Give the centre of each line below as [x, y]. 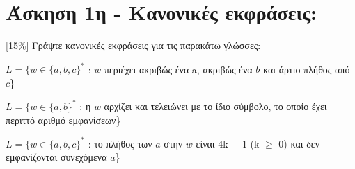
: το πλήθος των [120, 143]
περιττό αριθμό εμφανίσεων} [63, 119]
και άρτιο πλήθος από [307, 69]
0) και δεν [299, 143]
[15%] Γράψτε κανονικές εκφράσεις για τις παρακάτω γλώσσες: [133, 45]
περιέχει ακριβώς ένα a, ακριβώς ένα [178, 69]
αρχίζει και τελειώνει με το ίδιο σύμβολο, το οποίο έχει [215, 106]
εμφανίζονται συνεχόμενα [56, 157]
